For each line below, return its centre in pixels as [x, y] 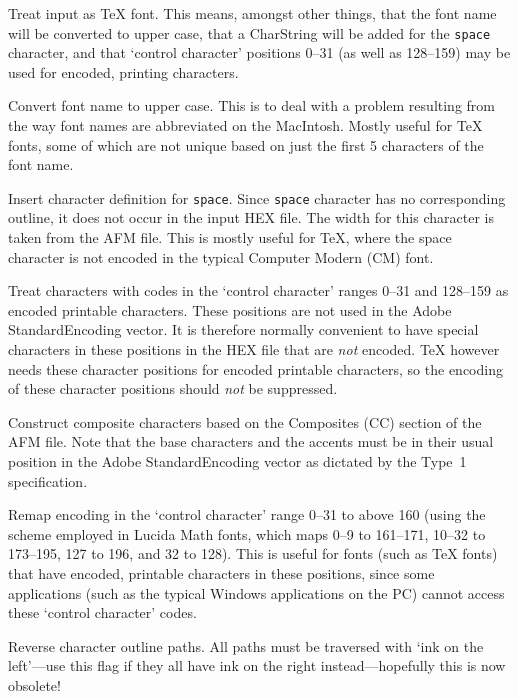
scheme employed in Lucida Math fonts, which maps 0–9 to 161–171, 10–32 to [247, 533]
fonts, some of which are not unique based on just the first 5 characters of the [246, 144]
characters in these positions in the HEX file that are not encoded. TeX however [254, 349]
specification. [48, 480]
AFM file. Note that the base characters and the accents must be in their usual [251, 441]
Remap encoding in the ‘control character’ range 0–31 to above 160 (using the [247, 514]
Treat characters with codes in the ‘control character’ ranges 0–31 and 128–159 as [258, 290]
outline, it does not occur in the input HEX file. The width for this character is [251, 217]
